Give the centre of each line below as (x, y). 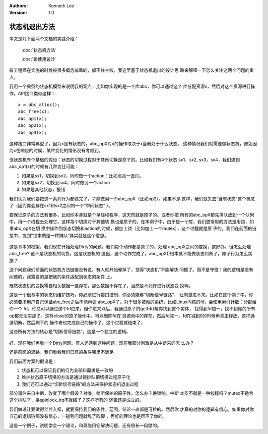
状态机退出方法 (32, 27)
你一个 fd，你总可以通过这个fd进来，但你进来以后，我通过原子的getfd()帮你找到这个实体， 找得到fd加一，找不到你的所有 (132, 309)
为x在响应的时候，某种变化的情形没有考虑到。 (56, 151)
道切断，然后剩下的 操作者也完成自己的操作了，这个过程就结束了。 (77, 323)
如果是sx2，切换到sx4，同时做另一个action (66, 182)
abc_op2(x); (33, 126)
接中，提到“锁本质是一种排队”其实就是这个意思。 (59, 235)
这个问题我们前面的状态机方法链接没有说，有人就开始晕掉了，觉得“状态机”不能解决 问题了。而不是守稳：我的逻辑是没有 (131, 270)
